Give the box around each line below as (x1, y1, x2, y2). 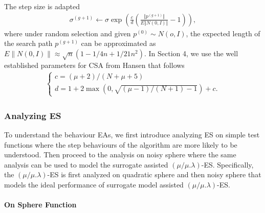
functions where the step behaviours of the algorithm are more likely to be (4, 139, 237, 150)
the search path (4, 38, 53, 49)
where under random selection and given (4, 28, 131, 38)
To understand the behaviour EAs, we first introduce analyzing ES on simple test (4, 129, 260, 139)
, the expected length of (186, 28, 260, 38)
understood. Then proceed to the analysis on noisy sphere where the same (4, 149, 236, 160)
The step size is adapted (4, 1, 80, 11)
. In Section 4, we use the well (144, 48, 238, 58)
